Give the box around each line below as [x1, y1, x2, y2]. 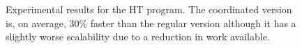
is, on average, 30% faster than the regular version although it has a [6, 15, 296, 30]
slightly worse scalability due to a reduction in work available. [6, 29, 270, 44]
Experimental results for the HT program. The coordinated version [6, 2, 292, 16]
